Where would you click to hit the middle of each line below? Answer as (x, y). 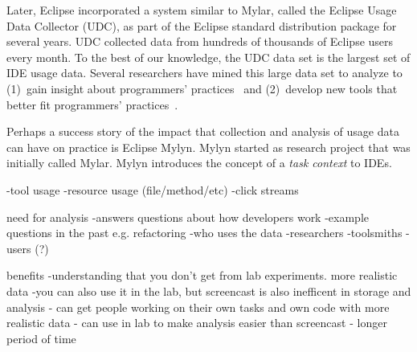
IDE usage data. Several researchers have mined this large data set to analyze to (204, 73)
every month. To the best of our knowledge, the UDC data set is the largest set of (208, 57)
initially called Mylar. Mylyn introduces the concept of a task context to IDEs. (199, 163)
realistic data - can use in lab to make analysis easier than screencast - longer (197, 323)
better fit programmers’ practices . (92, 104)
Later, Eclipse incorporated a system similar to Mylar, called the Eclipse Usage (202, 10)
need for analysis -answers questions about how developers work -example (188, 217)
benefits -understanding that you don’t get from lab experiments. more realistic (202, 275)
